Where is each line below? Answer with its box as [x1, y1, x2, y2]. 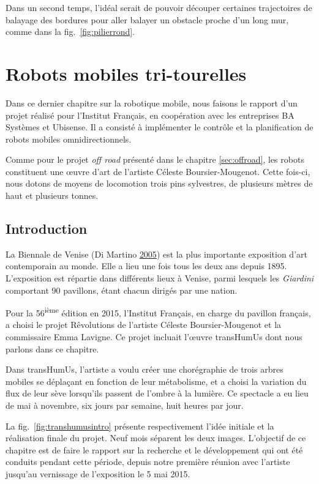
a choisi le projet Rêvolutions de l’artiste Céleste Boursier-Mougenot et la [6, 318, 282, 331]
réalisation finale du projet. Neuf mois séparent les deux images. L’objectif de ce [6, 431, 306, 444]
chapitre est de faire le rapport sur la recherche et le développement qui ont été [6, 443, 303, 456]
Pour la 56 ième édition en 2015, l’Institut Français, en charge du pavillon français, [6, 305, 311, 319]
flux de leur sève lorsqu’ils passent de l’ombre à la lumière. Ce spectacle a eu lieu [6, 387, 309, 400]
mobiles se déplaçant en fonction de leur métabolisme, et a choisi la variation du [6, 374, 307, 387]
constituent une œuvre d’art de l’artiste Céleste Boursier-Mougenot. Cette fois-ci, [6, 165, 310, 177]
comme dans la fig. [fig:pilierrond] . [6, 25, 135, 38]
